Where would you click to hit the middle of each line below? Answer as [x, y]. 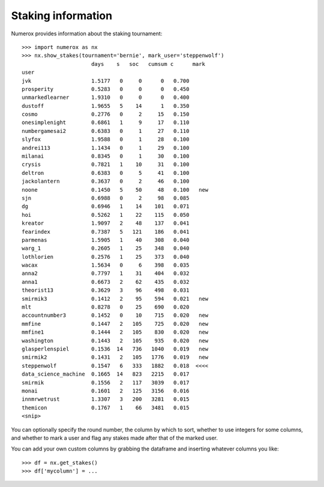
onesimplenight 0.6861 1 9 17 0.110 [106, 122]
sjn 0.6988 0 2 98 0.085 [106, 198]
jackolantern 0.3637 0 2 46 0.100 [106, 182]
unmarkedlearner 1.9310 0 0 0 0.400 [106, 98]
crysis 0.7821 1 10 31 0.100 [106, 164]
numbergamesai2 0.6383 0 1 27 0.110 [106, 131]
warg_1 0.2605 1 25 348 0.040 [106, 248]
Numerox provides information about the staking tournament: [87, 34]
